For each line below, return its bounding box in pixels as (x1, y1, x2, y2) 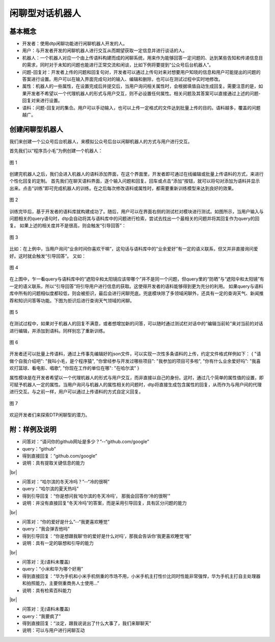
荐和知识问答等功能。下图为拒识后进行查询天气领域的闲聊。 (9, 297, 134, 303)
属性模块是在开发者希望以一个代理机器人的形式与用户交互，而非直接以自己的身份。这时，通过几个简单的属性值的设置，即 (9, 374, 264, 380)
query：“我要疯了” (22, 613, 61, 619)
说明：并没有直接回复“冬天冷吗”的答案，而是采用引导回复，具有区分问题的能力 (22, 500, 187, 506)
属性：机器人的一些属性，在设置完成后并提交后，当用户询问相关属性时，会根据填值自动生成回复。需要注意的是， (22, 83, 259, 89)
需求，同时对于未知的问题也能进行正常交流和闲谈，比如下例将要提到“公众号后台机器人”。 (26, 62, 214, 68)
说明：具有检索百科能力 (22, 587, 71, 593)
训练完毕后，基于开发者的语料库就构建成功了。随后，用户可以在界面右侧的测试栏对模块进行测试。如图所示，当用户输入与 (9, 208, 264, 214)
